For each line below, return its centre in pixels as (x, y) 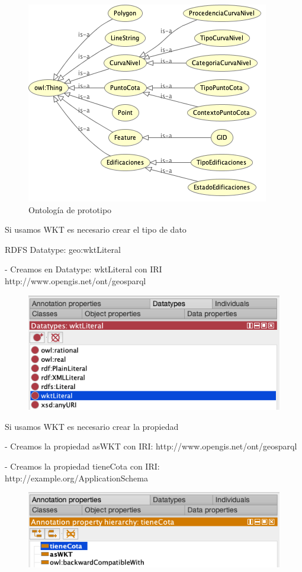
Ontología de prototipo (70, 209)
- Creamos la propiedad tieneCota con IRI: (82, 466)
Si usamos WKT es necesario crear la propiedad (92, 426)
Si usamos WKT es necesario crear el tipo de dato (96, 229)
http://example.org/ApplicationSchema (76, 478)
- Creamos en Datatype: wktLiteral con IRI (83, 269)
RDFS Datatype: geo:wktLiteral (63, 249)
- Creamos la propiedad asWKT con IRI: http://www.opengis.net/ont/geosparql (151, 446)
